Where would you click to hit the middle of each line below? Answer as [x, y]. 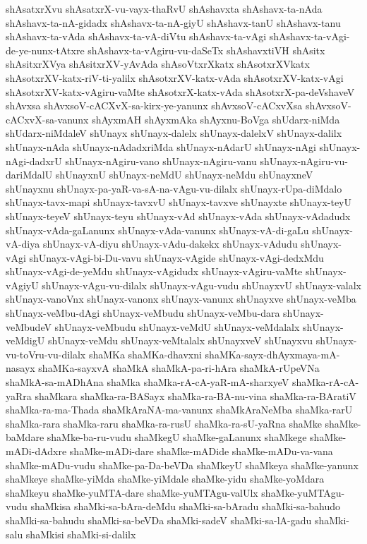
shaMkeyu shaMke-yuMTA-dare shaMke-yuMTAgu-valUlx [132, 492]
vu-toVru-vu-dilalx [46, 354]
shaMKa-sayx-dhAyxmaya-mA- [272, 354]
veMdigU [25, 340]
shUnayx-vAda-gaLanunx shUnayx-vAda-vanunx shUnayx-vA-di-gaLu [157, 230]
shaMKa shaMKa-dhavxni [145, 354]
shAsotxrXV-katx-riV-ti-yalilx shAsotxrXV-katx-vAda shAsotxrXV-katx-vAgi [175, 77]
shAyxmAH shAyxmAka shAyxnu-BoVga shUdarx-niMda [216, 119]
